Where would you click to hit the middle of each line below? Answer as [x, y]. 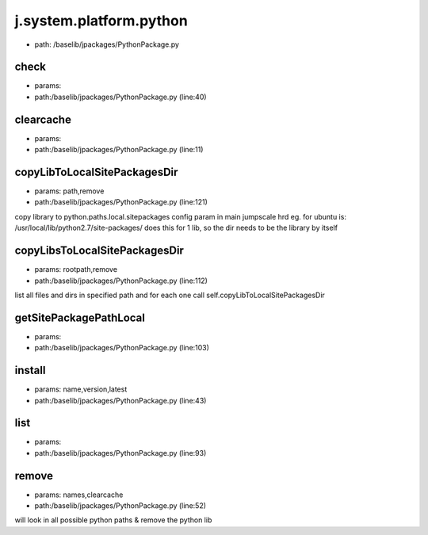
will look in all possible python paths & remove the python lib [113, 520]
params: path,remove [69, 191]
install [30, 371]
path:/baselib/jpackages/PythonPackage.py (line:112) [121, 281]
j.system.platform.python [101, 21]
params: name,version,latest [81, 389]
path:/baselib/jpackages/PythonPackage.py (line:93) [120, 453]
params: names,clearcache [79, 495]
